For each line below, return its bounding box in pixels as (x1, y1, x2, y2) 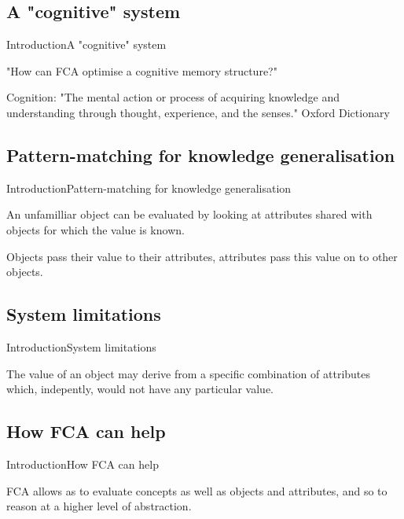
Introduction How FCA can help (6, 455, 159, 472)
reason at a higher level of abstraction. (6, 498, 192, 514)
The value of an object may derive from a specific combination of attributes (6, 365, 371, 381)
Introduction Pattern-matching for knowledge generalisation (6, 179, 292, 196)
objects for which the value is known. (6, 221, 185, 237)
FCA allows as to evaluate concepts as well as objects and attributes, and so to (6, 482, 387, 499)
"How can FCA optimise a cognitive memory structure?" (6, 62, 277, 79)
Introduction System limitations (6, 338, 156, 355)
